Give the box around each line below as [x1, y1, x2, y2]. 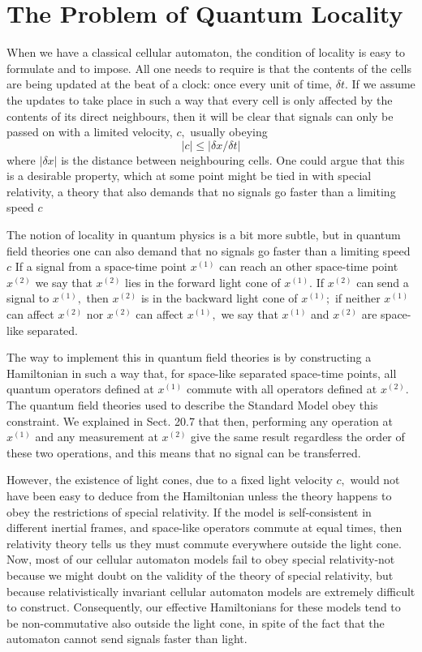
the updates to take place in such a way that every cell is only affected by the [6, 91, 393, 108]
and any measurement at [35, 428, 158, 445]
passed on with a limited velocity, [6, 123, 173, 140]
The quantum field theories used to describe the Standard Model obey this [6, 397, 378, 413]
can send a [356, 273, 409, 290]
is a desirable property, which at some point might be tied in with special [6, 167, 372, 184]
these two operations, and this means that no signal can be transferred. [6, 444, 361, 461]
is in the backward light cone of [140, 290, 298, 307]
